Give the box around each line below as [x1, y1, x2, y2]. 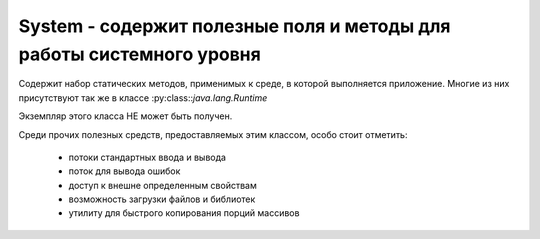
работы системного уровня [18, 43, 262, 65]
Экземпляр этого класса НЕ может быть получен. [18, 110, 233, 122]
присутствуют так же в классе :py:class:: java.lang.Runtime [18, 91, 268, 104]
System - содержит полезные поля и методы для [18, 15, 451, 37]
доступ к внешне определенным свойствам [68, 179, 257, 191]
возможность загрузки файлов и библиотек [68, 193, 256, 205]
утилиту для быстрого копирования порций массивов [68, 207, 300, 219]
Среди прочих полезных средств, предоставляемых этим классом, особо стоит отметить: [18, 128, 408, 140]
